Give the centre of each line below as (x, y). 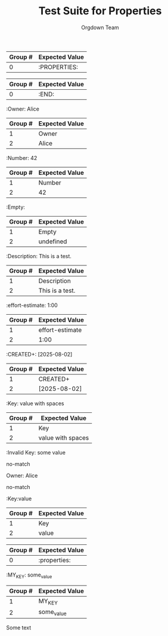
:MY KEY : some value (29, 575)
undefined (53, 241)
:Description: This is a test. (39, 256)
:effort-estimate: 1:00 (32, 305)
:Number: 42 (22, 158)
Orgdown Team (100, 27)
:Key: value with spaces (35, 403)
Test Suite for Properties (100, 11)
